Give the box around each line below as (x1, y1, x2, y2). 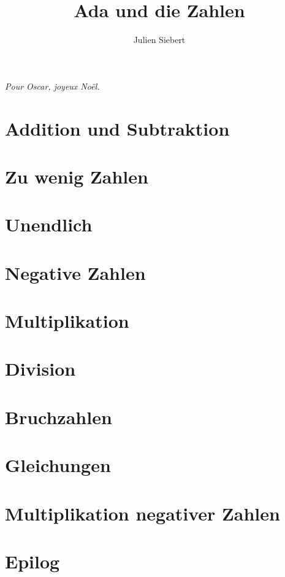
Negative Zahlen (5, 260, 146, 285)
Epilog (5, 548, 60, 573)
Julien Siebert (133, 33, 186, 46)
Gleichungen (5, 452, 111, 478)
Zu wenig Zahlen (5, 163, 148, 188)
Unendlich (5, 212, 93, 237)
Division (5, 356, 76, 381)
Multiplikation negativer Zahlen (5, 500, 280, 525)
